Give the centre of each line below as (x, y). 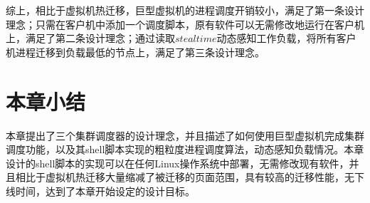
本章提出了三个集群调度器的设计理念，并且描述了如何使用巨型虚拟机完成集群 (185, 135)
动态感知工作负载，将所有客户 (286, 38)
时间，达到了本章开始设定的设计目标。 (105, 191)
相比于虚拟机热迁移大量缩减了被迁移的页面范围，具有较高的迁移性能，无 (185, 177)
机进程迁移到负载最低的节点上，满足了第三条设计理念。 (135, 52)
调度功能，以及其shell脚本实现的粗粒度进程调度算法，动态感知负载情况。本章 (185, 149)
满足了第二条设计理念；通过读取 (100, 38)
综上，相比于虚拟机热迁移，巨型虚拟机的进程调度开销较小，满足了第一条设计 (185, 10)
